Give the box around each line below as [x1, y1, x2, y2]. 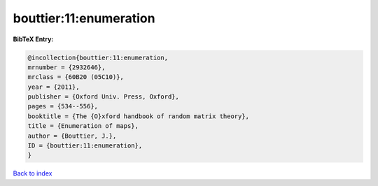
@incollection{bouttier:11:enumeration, [27, 53, 168, 62]
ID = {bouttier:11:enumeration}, [27, 142, 143, 150]
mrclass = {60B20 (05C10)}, [27, 73, 124, 81]
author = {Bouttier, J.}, [27, 131, 117, 140]
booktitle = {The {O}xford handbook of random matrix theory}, [27, 112, 250, 120]
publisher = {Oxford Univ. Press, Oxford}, [27, 93, 180, 101]
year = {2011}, [27, 83, 80, 91]
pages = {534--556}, [27, 102, 98, 110]
